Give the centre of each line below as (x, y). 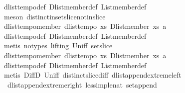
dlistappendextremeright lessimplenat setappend (82, 84)
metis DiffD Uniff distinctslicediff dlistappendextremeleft (92, 75)
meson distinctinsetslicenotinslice (55, 16)
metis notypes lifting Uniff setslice (58, 46)
